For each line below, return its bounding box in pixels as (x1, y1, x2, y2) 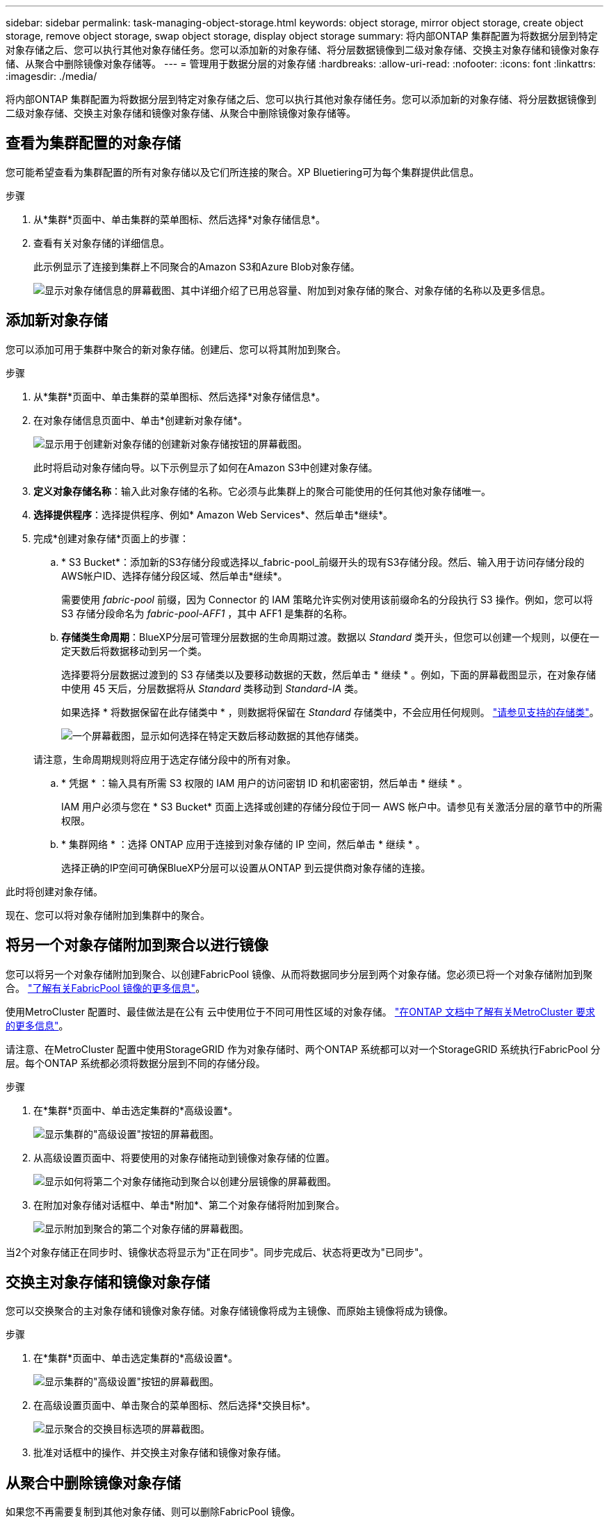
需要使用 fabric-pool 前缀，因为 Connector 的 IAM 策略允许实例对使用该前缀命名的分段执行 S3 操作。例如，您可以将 (61, 593, 593, 605)
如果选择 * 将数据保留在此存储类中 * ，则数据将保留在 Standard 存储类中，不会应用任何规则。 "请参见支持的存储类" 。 (61, 705, 599, 718)
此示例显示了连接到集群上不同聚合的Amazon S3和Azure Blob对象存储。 (33, 260, 360, 272)
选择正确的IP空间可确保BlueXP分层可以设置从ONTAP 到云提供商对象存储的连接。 (61, 861, 431, 874)
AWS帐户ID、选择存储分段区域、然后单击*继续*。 (61, 569, 288, 582)
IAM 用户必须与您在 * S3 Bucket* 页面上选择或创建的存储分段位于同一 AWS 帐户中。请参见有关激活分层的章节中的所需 (61, 800, 603, 813)
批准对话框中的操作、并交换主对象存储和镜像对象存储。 (33, 1446, 286, 1459)
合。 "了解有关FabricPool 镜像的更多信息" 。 (6, 981, 206, 994)
